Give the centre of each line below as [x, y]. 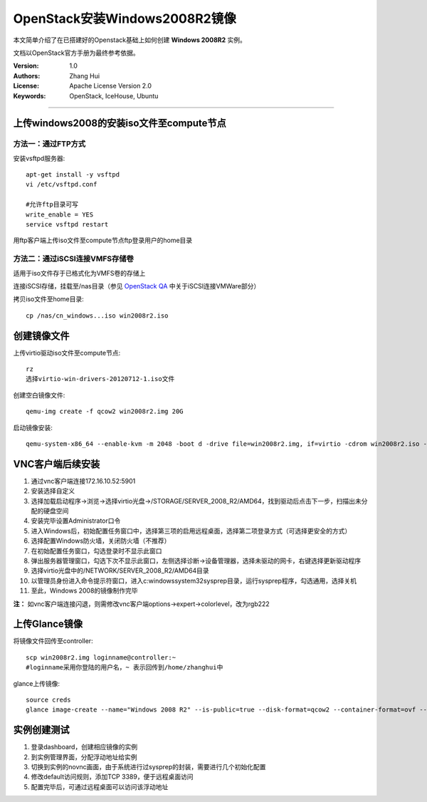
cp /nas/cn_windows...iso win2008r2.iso [97, 316]
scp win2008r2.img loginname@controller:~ [101, 657]
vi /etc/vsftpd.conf [62, 184]
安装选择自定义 [53, 491]
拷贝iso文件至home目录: [49, 299]
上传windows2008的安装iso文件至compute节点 [120, 124]
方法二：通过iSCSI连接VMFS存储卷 [74, 259]
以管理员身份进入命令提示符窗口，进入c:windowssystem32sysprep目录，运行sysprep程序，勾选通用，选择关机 [194, 580]
